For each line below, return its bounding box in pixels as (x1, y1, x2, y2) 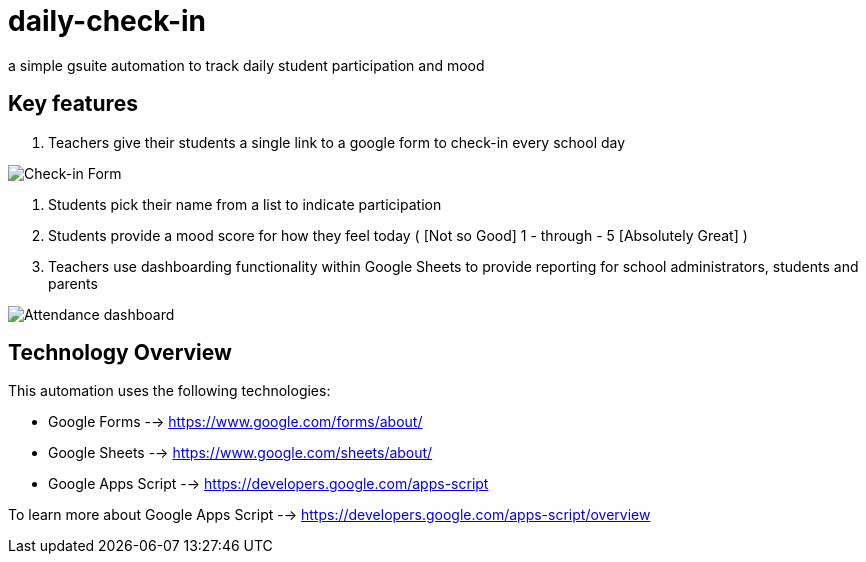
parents (48, 274, 98, 292)
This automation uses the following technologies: (8, 382, 331, 400)
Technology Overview (8, 340, 232, 366)
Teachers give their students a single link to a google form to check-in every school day (48, 133, 626, 151)
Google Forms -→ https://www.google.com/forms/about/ (48, 413, 423, 431)
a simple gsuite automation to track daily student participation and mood (8, 56, 485, 74)
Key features (8, 91, 138, 117)
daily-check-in (8, 4, 207, 38)
